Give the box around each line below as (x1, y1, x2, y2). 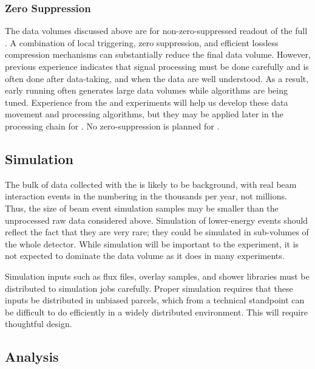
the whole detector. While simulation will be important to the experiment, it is (5, 237, 299, 250)
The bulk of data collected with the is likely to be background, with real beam (5, 178, 297, 190)
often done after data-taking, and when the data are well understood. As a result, (5, 72, 309, 84)
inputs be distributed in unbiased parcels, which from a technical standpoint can (5, 294, 305, 306)
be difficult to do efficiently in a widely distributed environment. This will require (5, 305, 308, 318)
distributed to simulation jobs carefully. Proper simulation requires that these (5, 281, 293, 294)
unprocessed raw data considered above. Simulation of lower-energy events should (5, 213, 308, 226)
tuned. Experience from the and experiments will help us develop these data (5, 95, 288, 108)
